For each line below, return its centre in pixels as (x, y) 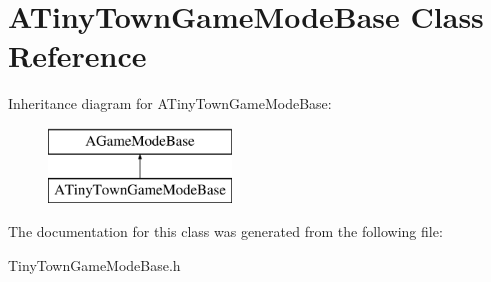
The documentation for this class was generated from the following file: (225, 231)
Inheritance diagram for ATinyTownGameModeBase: (170, 103)
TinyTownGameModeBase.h (94, 264)
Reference (77, 55)
